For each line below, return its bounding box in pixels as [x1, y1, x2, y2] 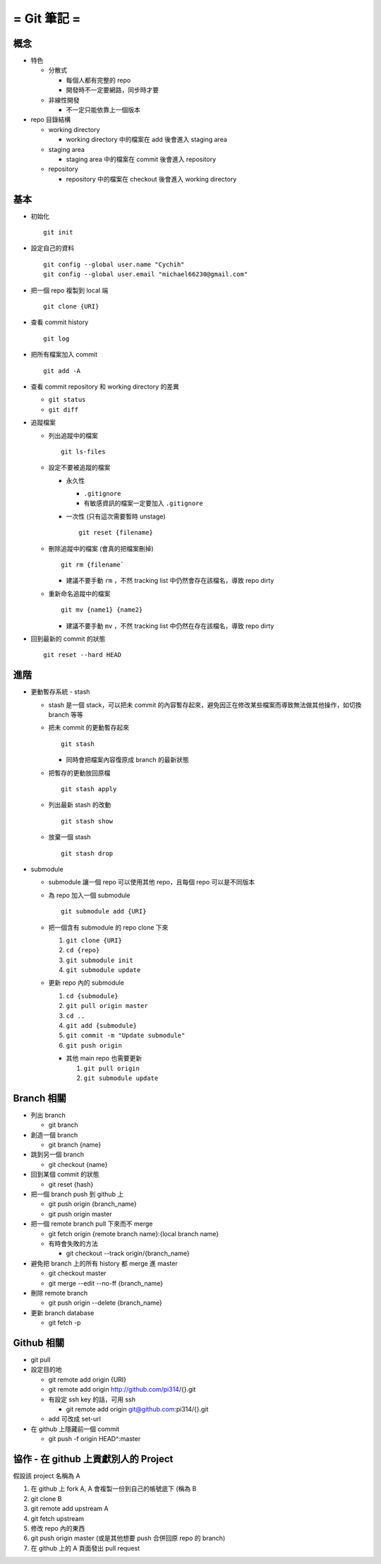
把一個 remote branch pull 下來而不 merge [30, 1219, 153, 1228]
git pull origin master [66, 1002, 148, 1010]
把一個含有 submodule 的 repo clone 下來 [48, 923, 169, 932]
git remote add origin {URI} [48, 1375, 127, 1384]
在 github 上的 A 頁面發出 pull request [30, 1544, 140, 1552]
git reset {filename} [78, 528, 153, 537]
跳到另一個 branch [30, 1150, 85, 1159]
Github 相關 [13, 1337, 65, 1349]
